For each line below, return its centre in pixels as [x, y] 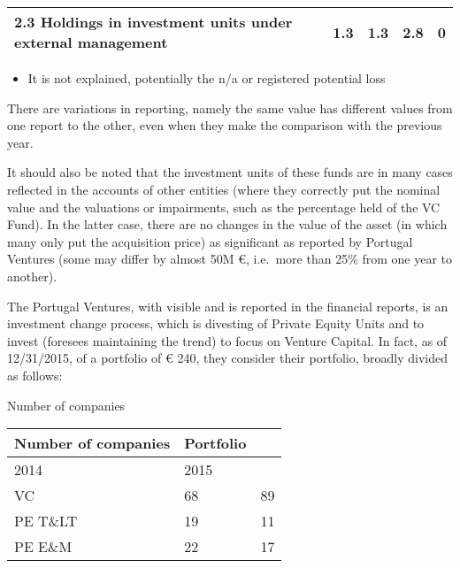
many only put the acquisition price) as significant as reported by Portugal [210, 241]
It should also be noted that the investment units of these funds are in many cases [230, 172]
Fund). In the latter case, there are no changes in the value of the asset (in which [227, 224]
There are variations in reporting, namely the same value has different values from [230, 107]
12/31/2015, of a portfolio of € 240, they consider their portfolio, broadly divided [227, 358]
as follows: [35, 375]
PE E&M [43, 547]
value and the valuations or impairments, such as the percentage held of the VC [224, 207]
